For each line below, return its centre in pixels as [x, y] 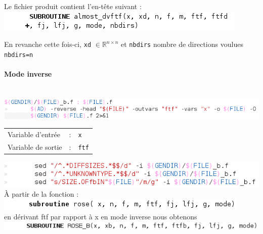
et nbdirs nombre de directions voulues [182, 44]
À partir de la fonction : [41, 194]
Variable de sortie [35, 147]
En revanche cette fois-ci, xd [48, 44]
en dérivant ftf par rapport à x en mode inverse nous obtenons [101, 217]
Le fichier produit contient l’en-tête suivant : [73, 6]
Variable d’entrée [34, 134]
